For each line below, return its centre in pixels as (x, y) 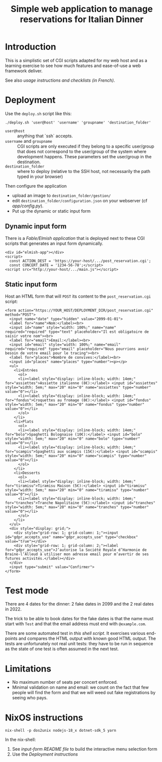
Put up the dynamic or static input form (51, 211)
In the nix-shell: (21, 740)
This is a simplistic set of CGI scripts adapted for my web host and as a (76, 60)
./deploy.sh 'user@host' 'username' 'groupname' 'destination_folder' (78, 122)
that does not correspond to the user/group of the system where (82, 151)
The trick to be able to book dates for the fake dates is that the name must (79, 619)
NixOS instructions (44, 718)
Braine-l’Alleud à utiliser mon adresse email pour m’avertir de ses (77, 554)
